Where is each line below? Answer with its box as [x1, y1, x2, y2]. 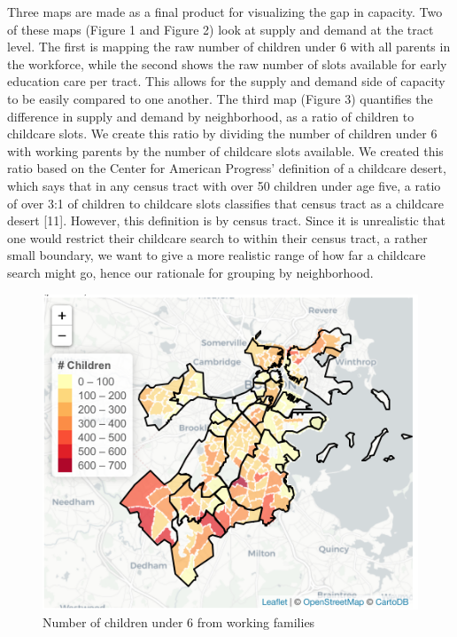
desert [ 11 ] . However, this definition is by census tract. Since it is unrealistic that [7, 211, 445, 230]
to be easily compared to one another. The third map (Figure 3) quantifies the [7, 89, 433, 107]
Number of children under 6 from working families [43, 612, 315, 631]
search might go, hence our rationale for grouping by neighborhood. [7, 263, 374, 281]
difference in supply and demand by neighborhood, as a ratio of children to [7, 106, 414, 125]
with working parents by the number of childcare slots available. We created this [7, 141, 444, 160]
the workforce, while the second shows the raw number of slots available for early [7, 54, 447, 73]
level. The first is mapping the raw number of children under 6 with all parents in [7, 37, 451, 56]
